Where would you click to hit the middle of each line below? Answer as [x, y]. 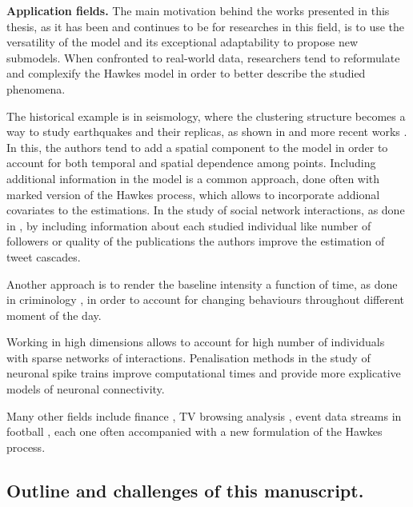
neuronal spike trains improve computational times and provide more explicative [204, 373]
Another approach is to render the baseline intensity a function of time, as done [202, 283]
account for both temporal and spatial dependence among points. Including [191, 163]
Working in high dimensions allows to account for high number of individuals [196, 342]
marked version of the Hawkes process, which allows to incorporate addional [193, 194]
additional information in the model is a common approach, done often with [193, 178]
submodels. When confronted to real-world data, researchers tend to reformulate [203, 57]
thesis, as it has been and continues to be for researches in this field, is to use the [206, 26]
